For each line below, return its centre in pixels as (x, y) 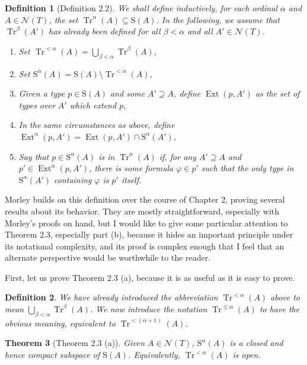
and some (128, 93)
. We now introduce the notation (148, 309)
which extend (93, 105)
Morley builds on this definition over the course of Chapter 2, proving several (145, 199)
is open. (247, 355)
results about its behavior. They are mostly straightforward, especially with (142, 211)
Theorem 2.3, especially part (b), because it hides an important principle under (149, 234)
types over (37, 105)
